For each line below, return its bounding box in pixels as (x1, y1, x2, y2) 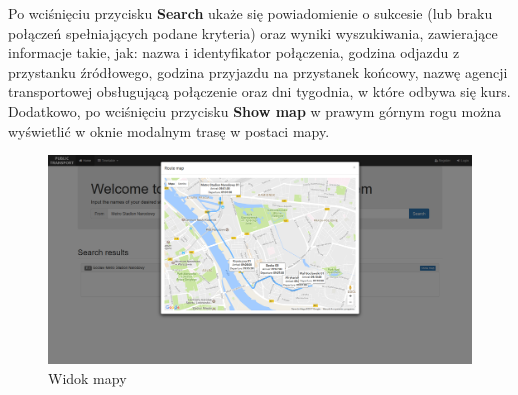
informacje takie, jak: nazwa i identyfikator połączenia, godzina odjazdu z (8, 42, 460, 63)
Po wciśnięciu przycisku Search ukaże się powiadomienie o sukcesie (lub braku (8, 3, 493, 23)
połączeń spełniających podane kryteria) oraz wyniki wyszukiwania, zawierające (8, 22, 498, 43)
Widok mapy (48, 367, 127, 388)
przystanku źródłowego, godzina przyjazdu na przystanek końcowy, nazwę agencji (8, 61, 508, 82)
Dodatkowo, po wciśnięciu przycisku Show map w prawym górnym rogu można (8, 100, 502, 121)
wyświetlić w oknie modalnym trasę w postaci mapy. (8, 120, 330, 141)
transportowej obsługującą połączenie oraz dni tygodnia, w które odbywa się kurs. (8, 81, 511, 102)
